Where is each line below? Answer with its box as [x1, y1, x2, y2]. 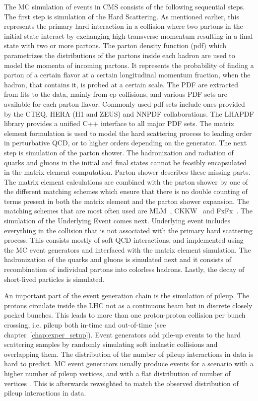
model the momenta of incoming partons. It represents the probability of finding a [4, 60, 254, 70]
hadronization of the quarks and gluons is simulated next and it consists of [4, 254, 231, 265]
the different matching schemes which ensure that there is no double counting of [4, 186, 248, 197]
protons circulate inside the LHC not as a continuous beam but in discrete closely [4, 300, 253, 310]
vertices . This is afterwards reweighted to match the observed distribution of [4, 378, 239, 388]
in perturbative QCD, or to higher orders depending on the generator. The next [4, 137, 247, 148]
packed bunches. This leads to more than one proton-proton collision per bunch [4, 310, 246, 320]
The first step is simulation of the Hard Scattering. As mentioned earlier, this [4, 11, 239, 21]
